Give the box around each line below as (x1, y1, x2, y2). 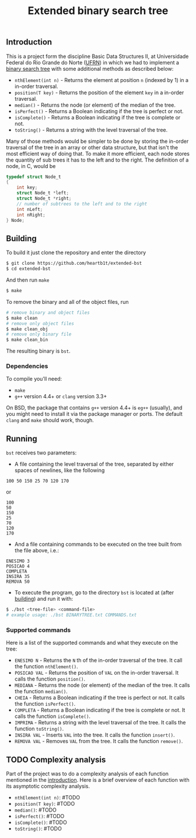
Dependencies (6, 362, 48, 370)
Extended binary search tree (27, 4, 169, 18)
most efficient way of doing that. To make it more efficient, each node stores (6, 150, 190, 157)
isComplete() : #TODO (14, 819, 67, 826)
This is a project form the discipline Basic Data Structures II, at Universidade (6, 53, 189, 60)
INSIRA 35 (6, 574, 30, 580)
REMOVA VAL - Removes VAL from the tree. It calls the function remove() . (14, 738, 183, 745)
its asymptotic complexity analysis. (6, 783, 90, 790)
